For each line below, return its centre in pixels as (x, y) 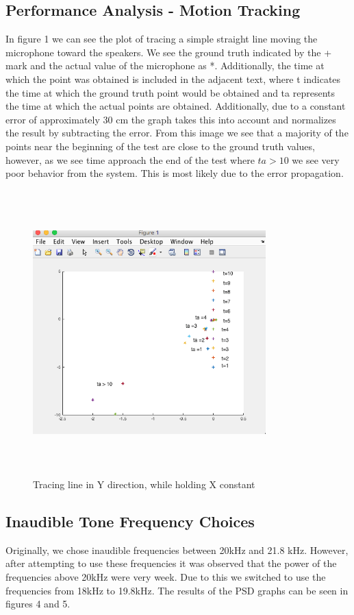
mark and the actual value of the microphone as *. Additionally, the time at (165, 65)
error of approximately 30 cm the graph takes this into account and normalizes (171, 119)
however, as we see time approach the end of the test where (130, 159)
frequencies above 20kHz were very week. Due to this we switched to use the (166, 577)
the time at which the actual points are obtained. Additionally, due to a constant (176, 106)
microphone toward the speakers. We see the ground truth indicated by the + (169, 52)
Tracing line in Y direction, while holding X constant (144, 484)
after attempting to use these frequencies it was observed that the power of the (171, 563)
